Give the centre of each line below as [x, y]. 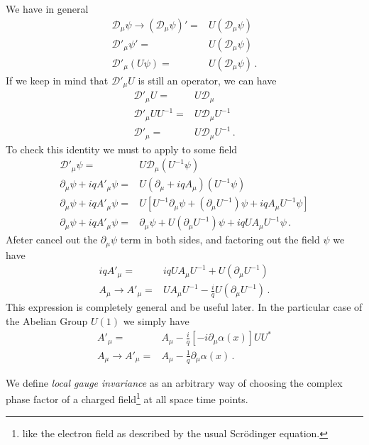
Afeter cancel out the [52, 240]
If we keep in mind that [57, 80]
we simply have [156, 321]
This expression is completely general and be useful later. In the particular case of [184, 307]
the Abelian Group [47, 321]
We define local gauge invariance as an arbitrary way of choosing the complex [174, 382]
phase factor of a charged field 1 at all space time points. [127, 398]
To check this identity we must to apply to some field [122, 149]
